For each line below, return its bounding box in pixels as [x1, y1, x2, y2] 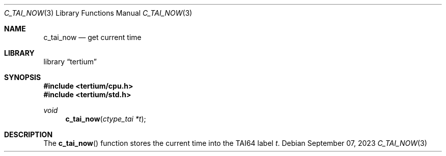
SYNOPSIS [4, 73, 41, 82]
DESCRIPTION [4, 130, 53, 139]
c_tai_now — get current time [43, 33, 142, 42]
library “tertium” [43, 57, 97, 66]
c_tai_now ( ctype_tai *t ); [65, 114, 146, 123]
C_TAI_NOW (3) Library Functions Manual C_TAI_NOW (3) [4, 9, 192, 17]
